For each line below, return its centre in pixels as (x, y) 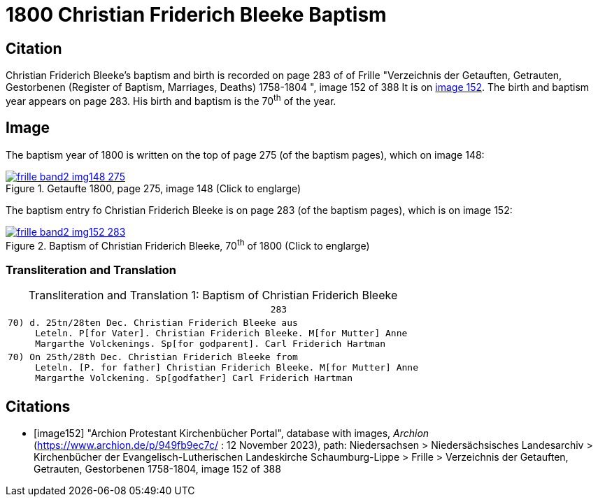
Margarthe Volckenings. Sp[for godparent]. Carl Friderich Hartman (211, 344)
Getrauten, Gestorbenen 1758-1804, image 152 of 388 (157, 468)
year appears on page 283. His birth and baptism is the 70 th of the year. (171, 100)
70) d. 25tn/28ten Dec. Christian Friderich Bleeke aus (153, 323)
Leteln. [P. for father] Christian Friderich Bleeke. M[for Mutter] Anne (227, 368)
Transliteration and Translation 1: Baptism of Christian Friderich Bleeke (213, 295)
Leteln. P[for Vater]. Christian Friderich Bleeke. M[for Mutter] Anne (221, 334)
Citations (38, 406)
